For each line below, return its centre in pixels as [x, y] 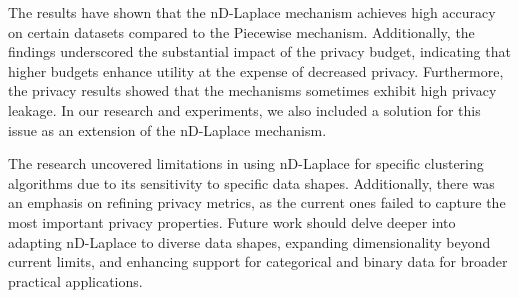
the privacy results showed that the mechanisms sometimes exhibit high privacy [252, 90]
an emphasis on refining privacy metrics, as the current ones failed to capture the [257, 202]
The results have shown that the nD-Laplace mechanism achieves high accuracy [252, 12]
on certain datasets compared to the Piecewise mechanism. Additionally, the [241, 31]
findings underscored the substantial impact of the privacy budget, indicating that [259, 51]
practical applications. [75, 280]
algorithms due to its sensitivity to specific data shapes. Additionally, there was [251, 182]
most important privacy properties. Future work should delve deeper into [232, 221]
